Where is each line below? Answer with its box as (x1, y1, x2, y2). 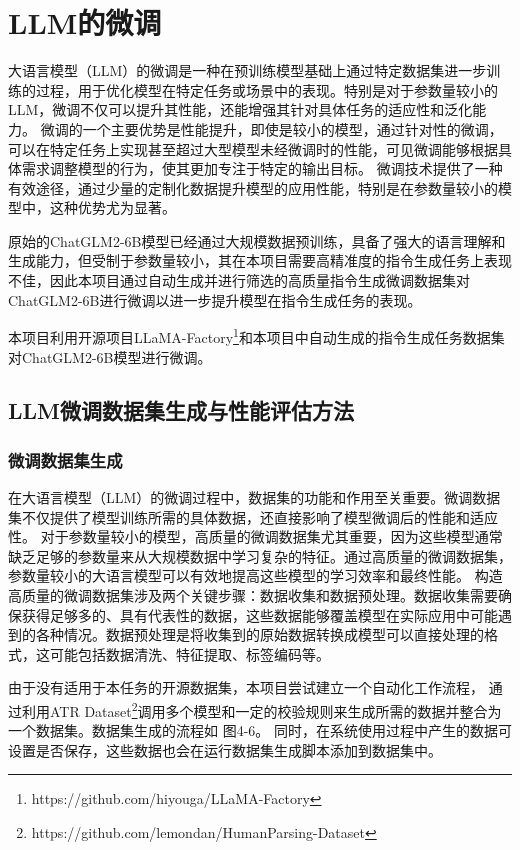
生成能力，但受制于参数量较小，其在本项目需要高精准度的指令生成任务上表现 (8, 250, 512, 271)
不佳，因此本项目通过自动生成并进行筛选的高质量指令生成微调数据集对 (8, 270, 470, 291)
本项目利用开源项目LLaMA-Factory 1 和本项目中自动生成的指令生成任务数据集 (8, 324, 505, 347)
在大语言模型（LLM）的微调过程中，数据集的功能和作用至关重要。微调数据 (8, 487, 501, 508)
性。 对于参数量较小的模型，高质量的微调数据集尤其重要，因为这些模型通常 (8, 526, 503, 547)
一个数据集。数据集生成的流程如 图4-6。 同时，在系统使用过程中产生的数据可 (8, 720, 512, 741)
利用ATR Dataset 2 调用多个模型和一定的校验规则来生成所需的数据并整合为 (21, 698, 502, 721)
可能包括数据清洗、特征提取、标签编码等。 (49, 643, 330, 664)
